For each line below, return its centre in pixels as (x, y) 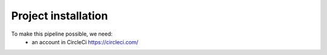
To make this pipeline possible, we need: (62, 34)
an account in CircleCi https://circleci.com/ (85, 42)
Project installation (60, 16)
